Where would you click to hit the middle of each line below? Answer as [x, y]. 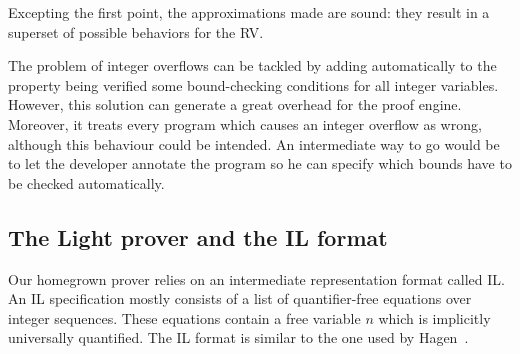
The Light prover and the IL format [198, 236]
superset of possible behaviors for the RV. [136, 31]
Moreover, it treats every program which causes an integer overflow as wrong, [245, 123]
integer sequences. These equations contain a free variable [184, 317]
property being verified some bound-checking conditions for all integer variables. [253, 84]
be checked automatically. [86, 182]
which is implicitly [434, 317]
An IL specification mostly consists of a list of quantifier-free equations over [240, 298]
